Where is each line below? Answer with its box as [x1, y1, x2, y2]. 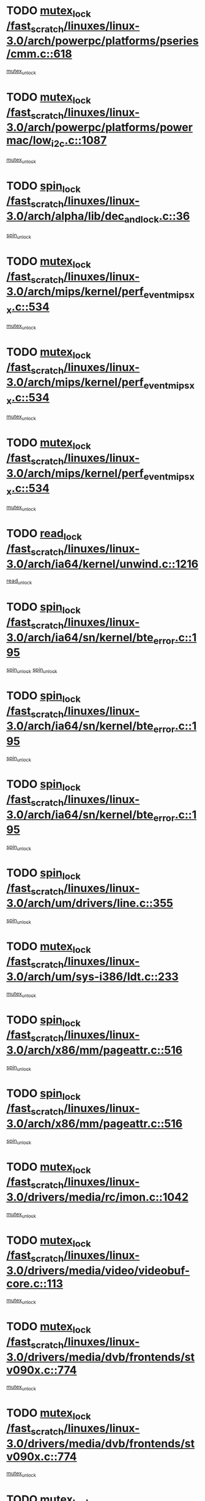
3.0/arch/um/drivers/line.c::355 [6, 897, 173, 910]
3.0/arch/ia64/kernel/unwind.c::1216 [6, 557, 199, 571]
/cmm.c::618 [6, 47, 72, 61]
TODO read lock [6, 527, 83, 543]
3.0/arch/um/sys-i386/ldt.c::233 [6, 970, 179, 984]
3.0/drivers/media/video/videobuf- [6, 1263, 190, 1277]
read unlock [6, 577, 32, 586]
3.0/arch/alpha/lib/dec [6, 209, 125, 223]
